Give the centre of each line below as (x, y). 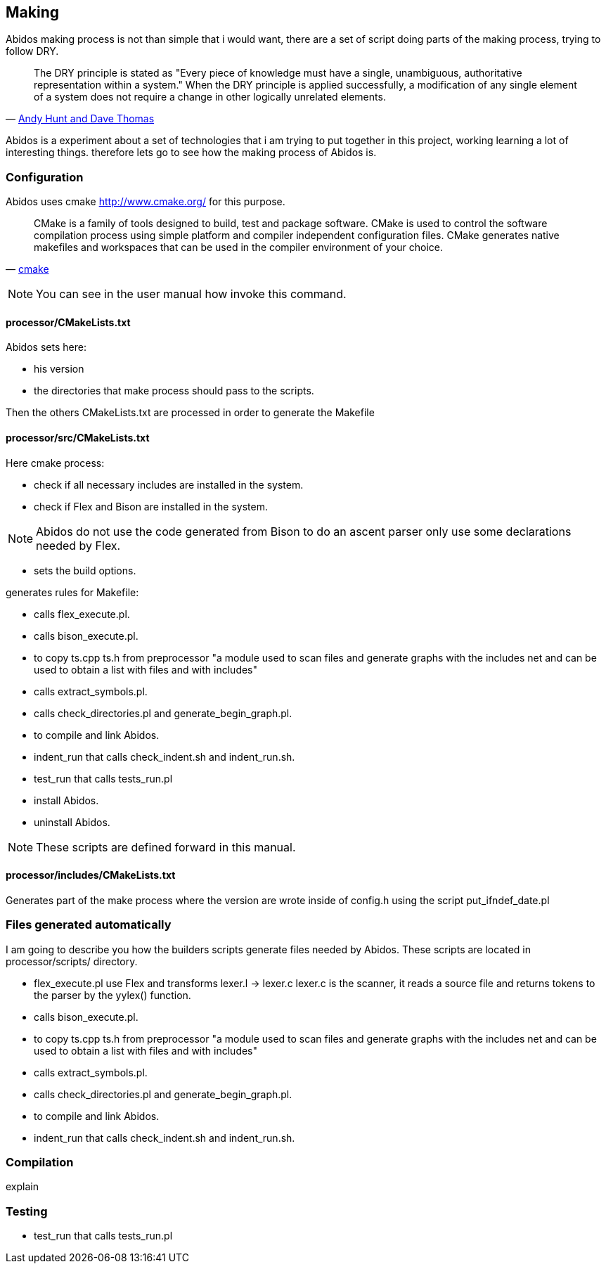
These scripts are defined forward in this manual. (166, 847)
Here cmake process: (55, 463)
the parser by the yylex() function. (112, 995)
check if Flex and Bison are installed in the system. (151, 506)
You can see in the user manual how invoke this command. (191, 294)
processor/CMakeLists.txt (68, 322)
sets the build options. (85, 570)
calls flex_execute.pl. (82, 614)
